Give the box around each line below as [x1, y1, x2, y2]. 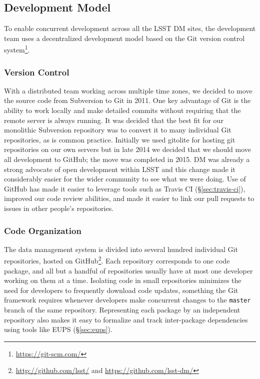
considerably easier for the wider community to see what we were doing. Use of [4, 173, 246, 184]
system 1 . [4, 43, 30, 55]
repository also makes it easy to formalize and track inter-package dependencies [4, 314, 248, 324]
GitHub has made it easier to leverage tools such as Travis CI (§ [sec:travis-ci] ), [4, 183, 245, 193]
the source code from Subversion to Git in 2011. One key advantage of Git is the [4, 95, 251, 105]
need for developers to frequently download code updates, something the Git [4, 284, 238, 295]
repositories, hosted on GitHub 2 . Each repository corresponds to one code [4, 254, 230, 266]
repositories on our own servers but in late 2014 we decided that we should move [4, 144, 251, 154]
